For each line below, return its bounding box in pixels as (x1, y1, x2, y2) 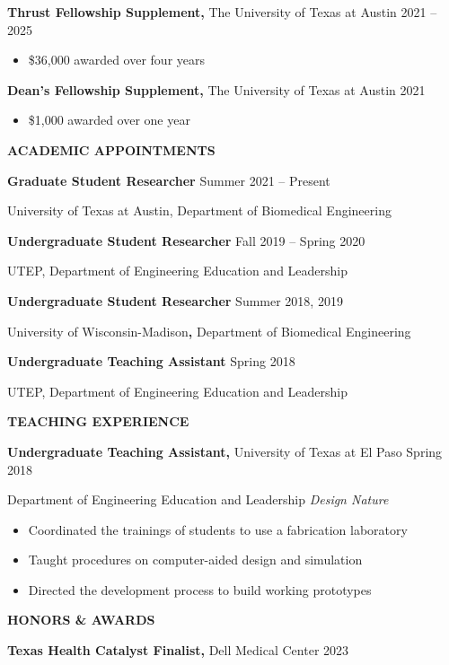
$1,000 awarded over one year (28, 110, 190, 129)
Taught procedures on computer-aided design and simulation (28, 550, 363, 569)
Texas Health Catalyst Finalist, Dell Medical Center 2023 (7, 641, 349, 660)
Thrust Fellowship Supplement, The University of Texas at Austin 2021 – (7, 3, 437, 21)
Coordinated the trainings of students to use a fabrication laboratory (28, 520, 408, 538)
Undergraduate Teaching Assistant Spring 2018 (7, 352, 295, 371)
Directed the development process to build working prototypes (28, 580, 372, 599)
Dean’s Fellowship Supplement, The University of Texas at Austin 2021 (7, 80, 426, 99)
